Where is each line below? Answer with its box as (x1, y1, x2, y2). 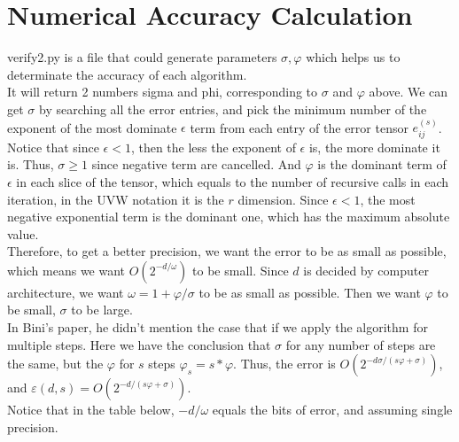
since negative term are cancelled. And (91, 155, 301, 174)
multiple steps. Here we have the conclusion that (7, 335, 271, 353)
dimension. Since (237, 190, 329, 208)
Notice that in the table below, (7, 400, 175, 419)
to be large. (71, 300, 133, 319)
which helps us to (306, 48, 401, 66)
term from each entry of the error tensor (190, 118, 408, 136)
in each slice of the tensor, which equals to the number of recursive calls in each (16, 172, 449, 190)
